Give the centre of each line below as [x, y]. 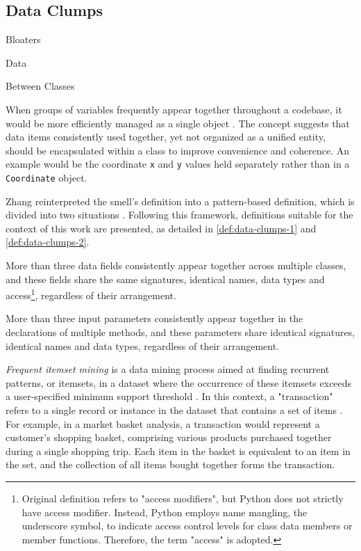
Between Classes [40, 86]
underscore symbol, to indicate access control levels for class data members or [187, 526]
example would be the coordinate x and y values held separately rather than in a [178, 164]
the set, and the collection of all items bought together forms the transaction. [170, 464]
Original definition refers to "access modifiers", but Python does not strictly [183, 498]
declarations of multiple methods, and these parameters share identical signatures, [180, 332]
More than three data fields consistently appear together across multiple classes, [176, 265]
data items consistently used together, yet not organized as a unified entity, [166, 137]
